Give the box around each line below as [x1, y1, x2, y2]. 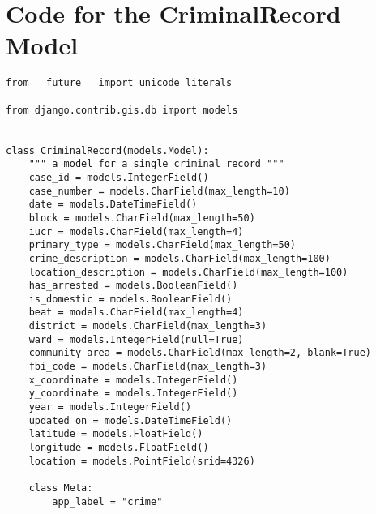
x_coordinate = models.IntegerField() [28, 374, 238, 386]
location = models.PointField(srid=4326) [28, 455, 255, 467]
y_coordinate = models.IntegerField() [28, 388, 238, 400]
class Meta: [28, 482, 93, 494]
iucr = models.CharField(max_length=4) [28, 225, 244, 238]
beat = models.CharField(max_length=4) [28, 306, 244, 319]
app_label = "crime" [52, 495, 163, 508]
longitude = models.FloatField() [28, 442, 209, 454]
